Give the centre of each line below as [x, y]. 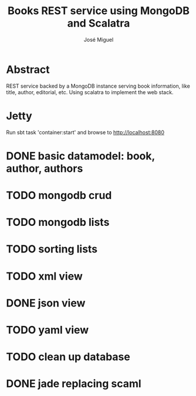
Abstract [28, 69]
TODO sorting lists [52, 249]
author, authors [45, 168]
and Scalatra [99, 23]
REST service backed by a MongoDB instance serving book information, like [98, 86]
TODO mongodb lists [58, 222]
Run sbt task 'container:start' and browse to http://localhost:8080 [85, 132]
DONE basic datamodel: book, [81, 156]
